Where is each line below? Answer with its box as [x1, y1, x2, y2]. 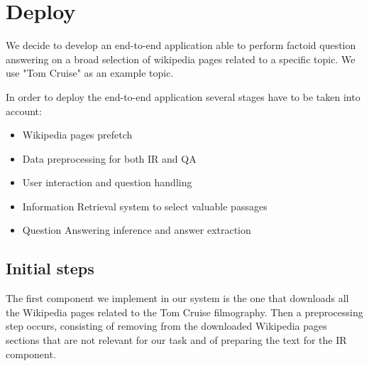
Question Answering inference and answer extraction [22, 222, 251, 237]
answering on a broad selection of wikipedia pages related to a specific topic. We [6, 51, 356, 66]
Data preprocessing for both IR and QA [22, 151, 197, 166]
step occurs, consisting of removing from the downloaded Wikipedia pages [6, 318, 327, 333]
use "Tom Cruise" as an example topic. [6, 65, 174, 80]
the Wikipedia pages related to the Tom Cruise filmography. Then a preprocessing [6, 304, 363, 319]
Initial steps [6, 257, 94, 279]
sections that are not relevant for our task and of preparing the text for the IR [6, 333, 347, 348]
